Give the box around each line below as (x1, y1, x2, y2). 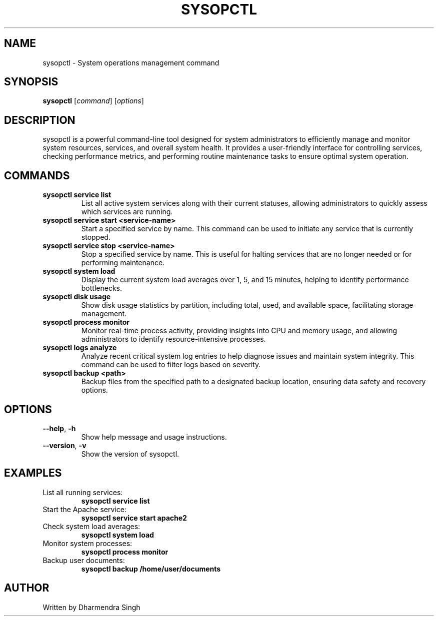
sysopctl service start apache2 (81, 513, 187, 522)
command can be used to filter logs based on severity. (81, 360, 261, 369)
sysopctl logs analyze (42, 343, 117, 352)
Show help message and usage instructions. (81, 432, 227, 441)
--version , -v (42, 441, 86, 450)
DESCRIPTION (4, 113, 75, 126)
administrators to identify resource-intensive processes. (81, 335, 266, 344)
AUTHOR (4, 582, 49, 595)
